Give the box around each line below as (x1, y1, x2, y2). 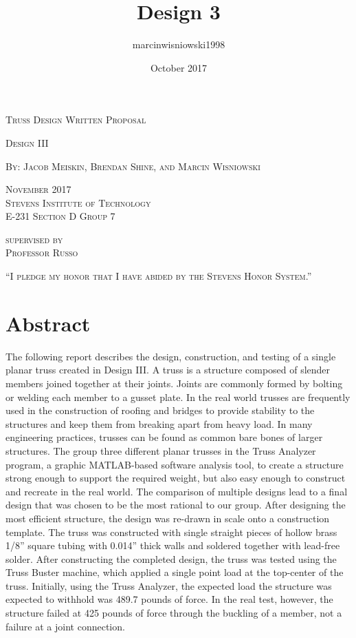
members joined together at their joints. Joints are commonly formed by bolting (5, 375, 343, 390)
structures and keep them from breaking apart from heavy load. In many (5, 416, 313, 431)
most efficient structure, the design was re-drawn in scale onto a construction (5, 511, 330, 525)
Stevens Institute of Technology (5, 195, 151, 209)
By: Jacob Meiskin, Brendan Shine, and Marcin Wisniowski (5, 158, 260, 173)
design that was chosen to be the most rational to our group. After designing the (5, 497, 346, 512)
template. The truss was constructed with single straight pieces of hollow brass (5, 524, 337, 539)
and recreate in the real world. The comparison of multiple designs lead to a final (5, 484, 348, 498)
